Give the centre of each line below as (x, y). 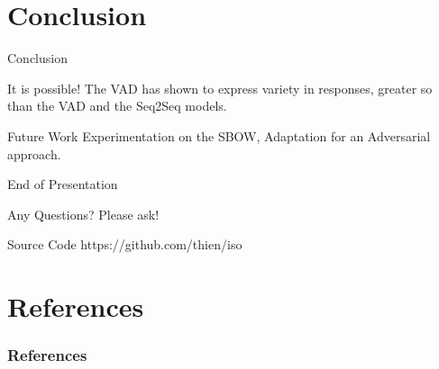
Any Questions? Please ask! (83, 214)
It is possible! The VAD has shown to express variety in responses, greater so (220, 88)
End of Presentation (63, 184)
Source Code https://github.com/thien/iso (125, 244)
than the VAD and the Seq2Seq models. (117, 106)
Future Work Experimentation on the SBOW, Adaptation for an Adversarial (219, 135)
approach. (34, 153)
